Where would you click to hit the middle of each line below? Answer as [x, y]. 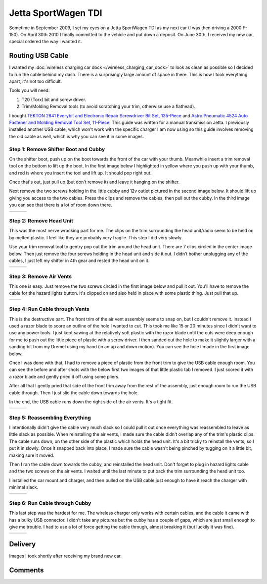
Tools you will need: [29, 90]
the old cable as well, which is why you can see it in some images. [77, 136]
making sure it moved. [32, 455]
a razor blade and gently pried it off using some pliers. [64, 376]
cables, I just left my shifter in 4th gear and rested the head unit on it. [79, 261]
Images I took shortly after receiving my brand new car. [66, 556]
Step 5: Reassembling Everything [50, 418]
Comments [26, 570]
